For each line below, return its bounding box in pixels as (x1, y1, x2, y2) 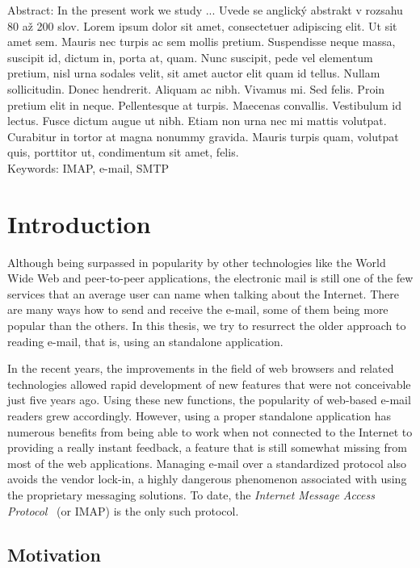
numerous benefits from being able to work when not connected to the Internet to (7, 423, 413, 440)
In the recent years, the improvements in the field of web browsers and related (7, 360, 394, 377)
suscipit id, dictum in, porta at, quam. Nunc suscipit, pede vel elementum (7, 48, 373, 65)
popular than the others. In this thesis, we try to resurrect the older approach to (7, 317, 406, 334)
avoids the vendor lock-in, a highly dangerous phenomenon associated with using (7, 470, 407, 487)
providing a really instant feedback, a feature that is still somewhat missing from (7, 439, 407, 456)
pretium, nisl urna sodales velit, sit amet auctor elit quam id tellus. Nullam (7, 65, 380, 81)
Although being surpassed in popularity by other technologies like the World (7, 253, 386, 270)
